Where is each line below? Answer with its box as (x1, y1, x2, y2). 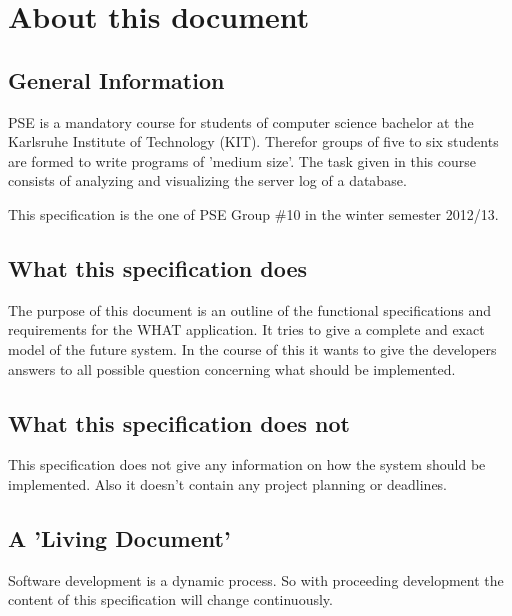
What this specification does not (8, 407, 350, 438)
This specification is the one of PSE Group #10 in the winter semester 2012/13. (8, 203, 499, 224)
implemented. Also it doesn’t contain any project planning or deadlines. (8, 473, 448, 494)
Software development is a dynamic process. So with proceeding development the (8, 569, 504, 590)
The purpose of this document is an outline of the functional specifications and (8, 299, 492, 320)
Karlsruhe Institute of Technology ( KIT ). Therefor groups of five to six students (8, 131, 499, 152)
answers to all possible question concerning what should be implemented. (8, 358, 456, 379)
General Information (8, 64, 225, 95)
